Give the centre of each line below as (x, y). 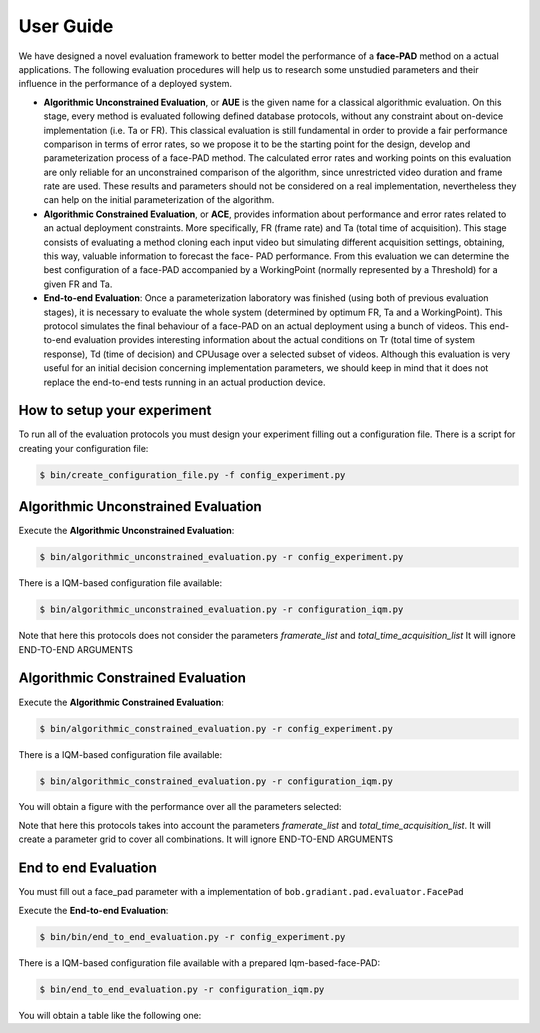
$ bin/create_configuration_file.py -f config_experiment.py (192, 474)
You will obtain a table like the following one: (110, 1015)
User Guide (66, 26)
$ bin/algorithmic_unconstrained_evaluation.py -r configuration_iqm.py (221, 609)
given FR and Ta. (78, 284)
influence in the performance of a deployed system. (125, 84)
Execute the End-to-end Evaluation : (93, 910)
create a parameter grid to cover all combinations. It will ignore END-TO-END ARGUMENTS (206, 839)
